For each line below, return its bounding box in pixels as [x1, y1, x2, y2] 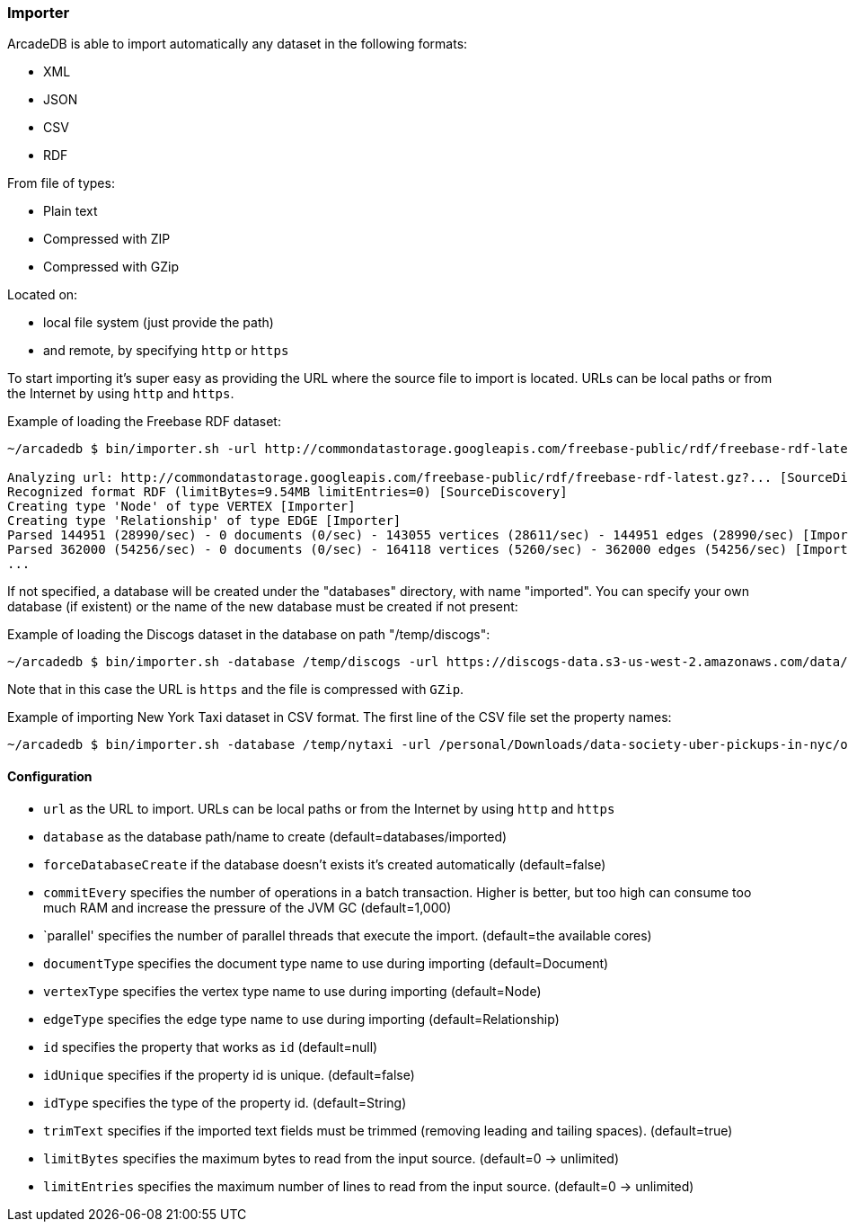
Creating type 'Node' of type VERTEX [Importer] [7, 499, 356, 514]
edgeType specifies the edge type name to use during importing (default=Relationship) [43, 1011, 560, 1027]
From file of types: [7, 175, 115, 191]
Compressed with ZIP [43, 231, 171, 247]
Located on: [7, 287, 78, 303]
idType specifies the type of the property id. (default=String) [43, 1094, 407, 1110]
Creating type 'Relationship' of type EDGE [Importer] [7, 513, 402, 529]
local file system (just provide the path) [43, 315, 274, 331]
